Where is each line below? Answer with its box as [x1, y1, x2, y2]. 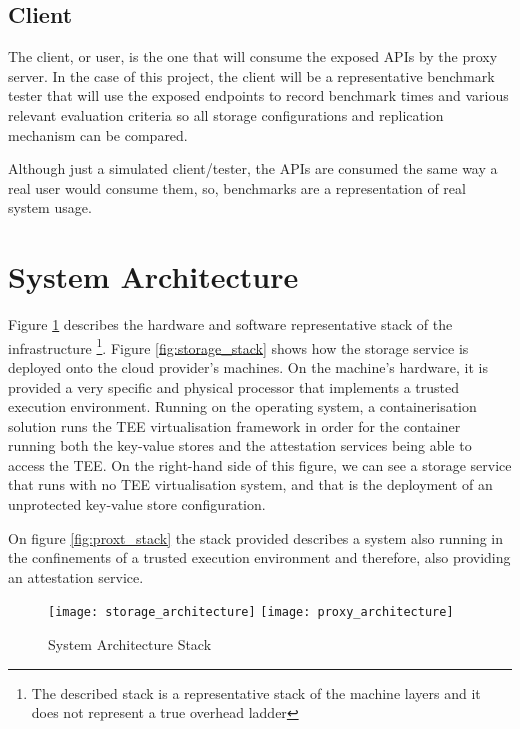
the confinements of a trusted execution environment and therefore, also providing [8, 547, 511, 568]
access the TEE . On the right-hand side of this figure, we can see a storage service [8, 454, 512, 475]
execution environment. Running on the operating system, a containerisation [8, 396, 477, 417]
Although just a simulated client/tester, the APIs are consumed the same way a [8, 158, 498, 179]
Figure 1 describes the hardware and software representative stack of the [8, 314, 453, 335]
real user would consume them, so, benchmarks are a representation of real [8, 177, 466, 198]
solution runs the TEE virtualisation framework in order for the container [8, 415, 461, 436]
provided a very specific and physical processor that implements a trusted [8, 376, 459, 397]
